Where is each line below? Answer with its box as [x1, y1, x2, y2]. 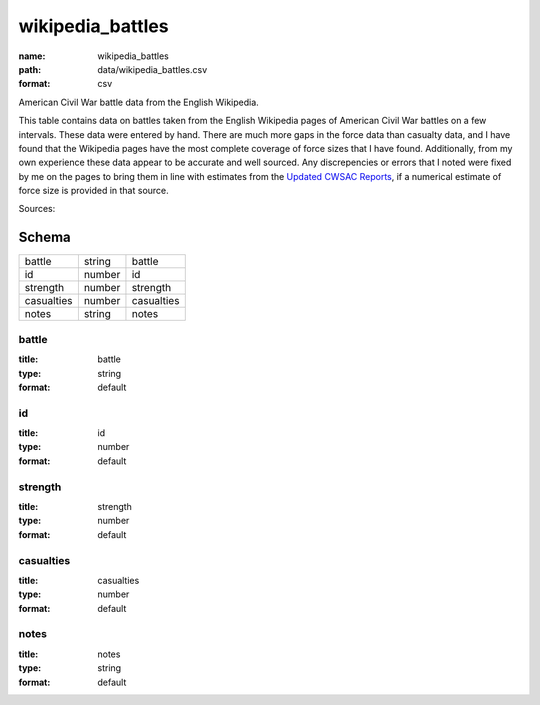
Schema [18, 229, 72, 246]
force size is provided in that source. [18, 185, 169, 197]
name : [18, 50, 46, 62]
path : [18, 63, 42, 75]
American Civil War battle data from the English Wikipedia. [18, 96, 259, 108]
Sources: [18, 203, 56, 215]
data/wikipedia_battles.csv [97, 63, 208, 75]
